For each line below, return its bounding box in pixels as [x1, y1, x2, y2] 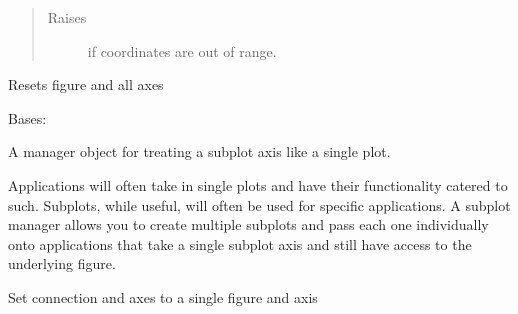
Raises [47, 7, 87, 27]
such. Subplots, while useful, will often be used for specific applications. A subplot [8, 194, 511, 215]
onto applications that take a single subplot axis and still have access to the [8, 233, 472, 254]
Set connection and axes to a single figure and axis [8, 286, 318, 307]
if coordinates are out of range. [87, 40, 277, 61]
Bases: [8, 107, 47, 128]
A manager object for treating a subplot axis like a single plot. [8, 141, 391, 162]
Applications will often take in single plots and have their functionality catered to [8, 174, 508, 195]
